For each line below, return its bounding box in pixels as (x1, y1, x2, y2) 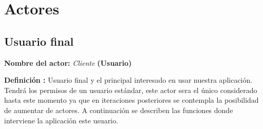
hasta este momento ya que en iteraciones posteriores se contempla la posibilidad (4, 95, 259, 105)
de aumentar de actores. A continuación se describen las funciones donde (4, 104, 233, 115)
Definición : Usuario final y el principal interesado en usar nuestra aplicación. (4, 75, 253, 85)
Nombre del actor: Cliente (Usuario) (4, 57, 132, 68)
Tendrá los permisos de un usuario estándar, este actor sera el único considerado (4, 84, 257, 95)
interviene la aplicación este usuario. (4, 115, 118, 125)
